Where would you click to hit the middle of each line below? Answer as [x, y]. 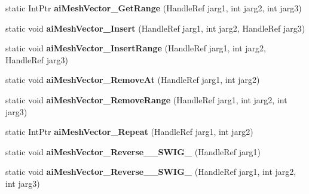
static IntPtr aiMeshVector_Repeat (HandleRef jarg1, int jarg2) [129, 132]
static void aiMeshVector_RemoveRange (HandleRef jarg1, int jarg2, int [146, 99]
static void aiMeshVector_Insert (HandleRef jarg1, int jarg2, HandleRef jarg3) [155, 28]
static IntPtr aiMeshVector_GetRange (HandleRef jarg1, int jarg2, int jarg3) [154, 8]
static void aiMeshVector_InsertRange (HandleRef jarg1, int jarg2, [136, 48]
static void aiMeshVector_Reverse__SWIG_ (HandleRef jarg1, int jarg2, [151, 172]
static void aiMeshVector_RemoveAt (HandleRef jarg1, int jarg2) [133, 80]
